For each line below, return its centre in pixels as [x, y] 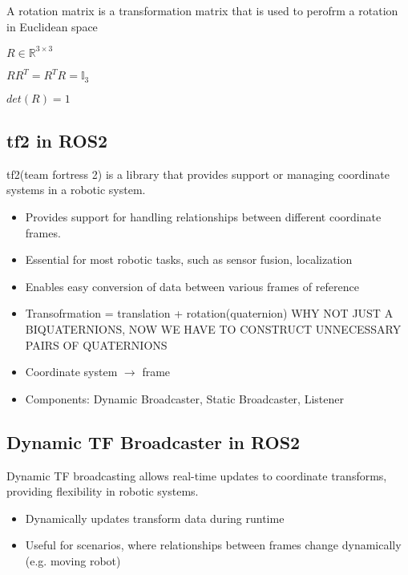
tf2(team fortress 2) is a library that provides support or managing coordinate [198, 174]
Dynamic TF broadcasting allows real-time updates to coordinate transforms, [197, 475]
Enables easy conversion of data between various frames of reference [192, 286]
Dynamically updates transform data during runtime [155, 518]
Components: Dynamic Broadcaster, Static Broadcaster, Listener [184, 398]
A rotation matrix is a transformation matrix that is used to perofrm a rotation [202, 10]
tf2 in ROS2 [57, 141]
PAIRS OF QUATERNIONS [96, 344]
